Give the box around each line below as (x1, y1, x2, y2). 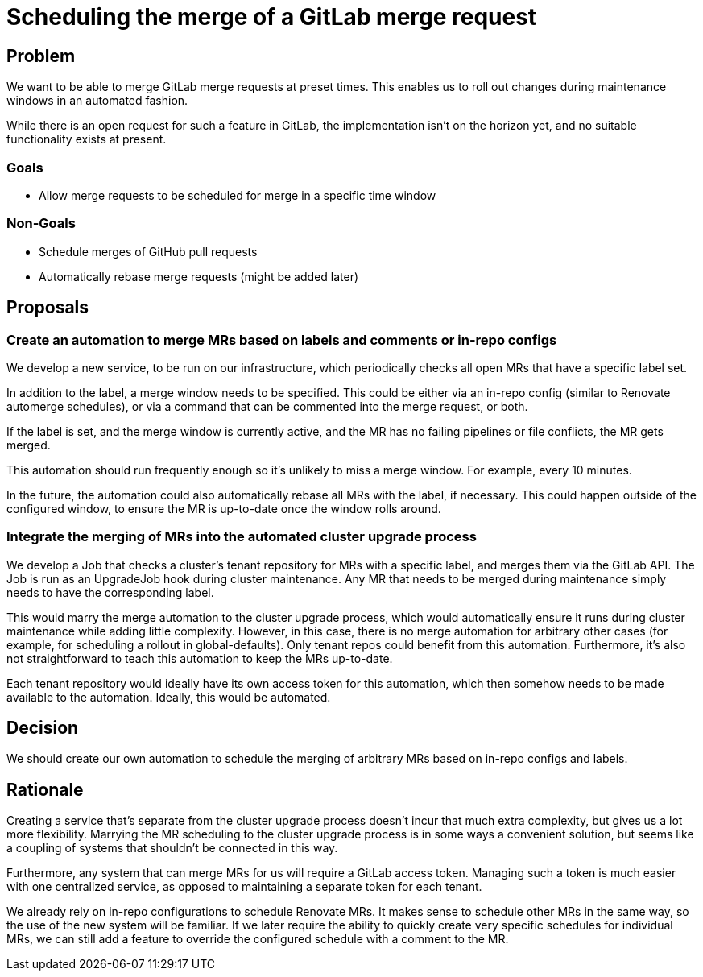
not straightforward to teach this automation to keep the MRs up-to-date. (6, 651, 393, 665)
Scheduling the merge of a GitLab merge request (6, 3, 537, 31)
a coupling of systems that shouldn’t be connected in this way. (6, 841, 338, 855)
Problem (6, 45, 76, 66)
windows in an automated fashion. (6, 93, 188, 108)
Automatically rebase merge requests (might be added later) (39, 269, 359, 284)
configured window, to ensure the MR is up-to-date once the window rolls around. (6, 501, 441, 515)
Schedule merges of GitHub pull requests (39, 244, 258, 259)
